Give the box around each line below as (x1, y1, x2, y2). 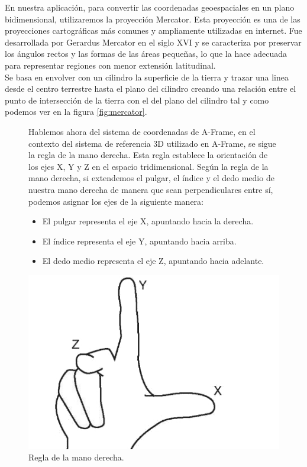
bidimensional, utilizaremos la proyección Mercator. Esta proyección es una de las (5, 12, 300, 25)
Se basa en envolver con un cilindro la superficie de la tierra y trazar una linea (5, 70, 289, 83)
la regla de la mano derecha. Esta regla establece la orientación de (28, 149, 268, 161)
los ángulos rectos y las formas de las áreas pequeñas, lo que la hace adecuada (5, 47, 287, 60)
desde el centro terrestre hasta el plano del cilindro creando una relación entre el (5, 82, 296, 95)
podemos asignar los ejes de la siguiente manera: (28, 195, 203, 207)
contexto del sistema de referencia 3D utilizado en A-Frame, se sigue (28, 137, 276, 149)
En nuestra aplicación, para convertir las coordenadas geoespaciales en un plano (5, 1, 295, 13)
